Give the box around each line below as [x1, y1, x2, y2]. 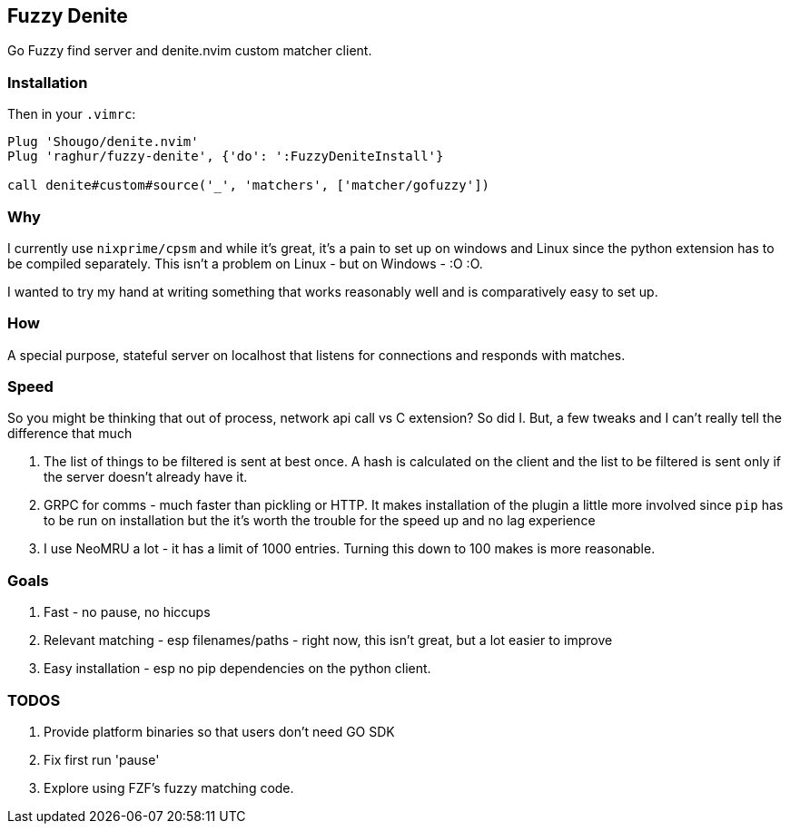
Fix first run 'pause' [44, 751, 160, 767]
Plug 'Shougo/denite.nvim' [7, 134, 199, 150]
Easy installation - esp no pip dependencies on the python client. [44, 660, 431, 677]
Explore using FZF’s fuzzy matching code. [44, 779, 294, 796]
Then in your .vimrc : [7, 106, 136, 122]
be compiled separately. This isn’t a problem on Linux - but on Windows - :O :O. [7, 255, 483, 271]
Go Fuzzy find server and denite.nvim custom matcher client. [7, 43, 372, 59]
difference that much [7, 425, 133, 442]
